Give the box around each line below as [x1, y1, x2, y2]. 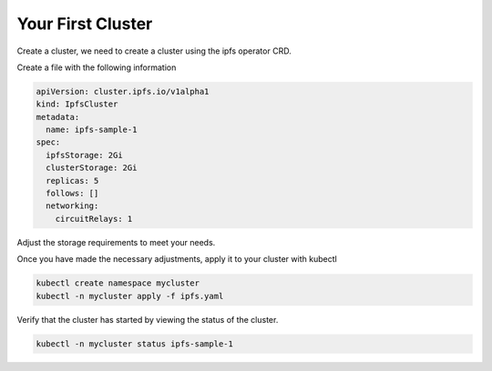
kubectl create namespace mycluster [36, 278, 200, 288]
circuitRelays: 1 [55, 214, 133, 224]
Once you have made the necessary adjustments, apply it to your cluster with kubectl [16, 254, 337, 265]
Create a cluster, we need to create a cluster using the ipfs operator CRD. [16, 45, 292, 56]
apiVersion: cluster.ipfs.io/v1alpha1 [36, 86, 210, 96]
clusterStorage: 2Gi [46, 163, 138, 173]
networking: [46, 201, 99, 211]
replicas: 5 [46, 175, 99, 185]
